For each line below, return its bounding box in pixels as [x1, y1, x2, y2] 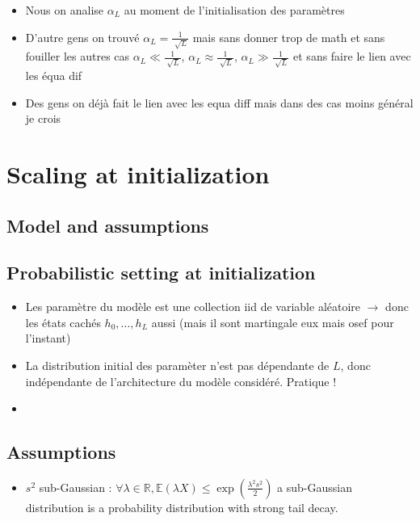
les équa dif [25, 67, 82, 83]
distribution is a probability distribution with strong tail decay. [25, 498, 338, 515]
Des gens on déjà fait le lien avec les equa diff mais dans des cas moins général [25, 94, 414, 111]
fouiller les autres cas [25, 48, 130, 65]
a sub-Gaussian [277, 478, 353, 495]
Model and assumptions [6, 212, 209, 237]
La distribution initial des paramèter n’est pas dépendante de [25, 356, 330, 373]
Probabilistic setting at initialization [6, 260, 316, 285]
